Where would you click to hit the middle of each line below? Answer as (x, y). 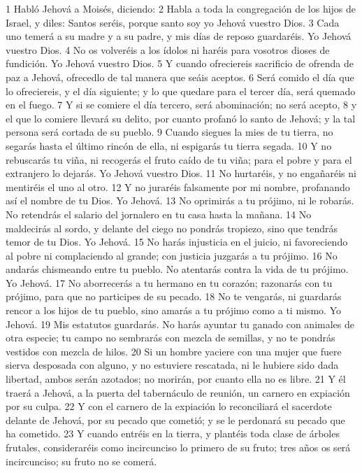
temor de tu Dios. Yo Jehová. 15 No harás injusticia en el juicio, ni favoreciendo (177, 242)
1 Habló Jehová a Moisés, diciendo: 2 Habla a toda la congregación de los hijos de (181, 8)
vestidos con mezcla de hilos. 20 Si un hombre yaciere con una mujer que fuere (174, 351)
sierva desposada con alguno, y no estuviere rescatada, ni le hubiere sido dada (172, 365)
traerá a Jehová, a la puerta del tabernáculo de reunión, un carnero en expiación (178, 392)
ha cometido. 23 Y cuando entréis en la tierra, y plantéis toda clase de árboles (173, 433)
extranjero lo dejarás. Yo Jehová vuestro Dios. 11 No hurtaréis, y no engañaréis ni (181, 173)
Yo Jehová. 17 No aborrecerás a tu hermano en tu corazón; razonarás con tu (169, 282)
